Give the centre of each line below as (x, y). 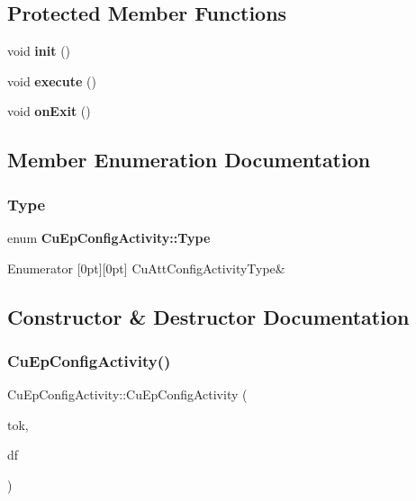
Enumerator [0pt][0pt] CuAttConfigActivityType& (146, 268)
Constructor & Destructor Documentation (208, 316)
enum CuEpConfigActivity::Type (109, 237)
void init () (39, 51)
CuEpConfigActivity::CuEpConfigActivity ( (127, 394)
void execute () (52, 81)
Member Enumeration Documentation (189, 160)
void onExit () (49, 111)
